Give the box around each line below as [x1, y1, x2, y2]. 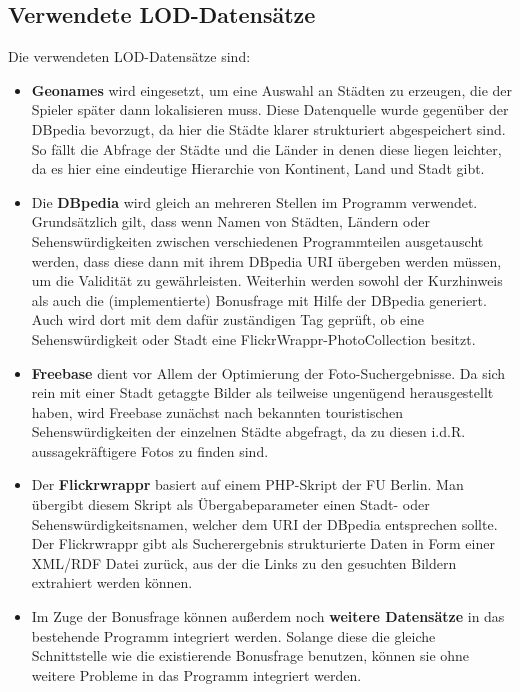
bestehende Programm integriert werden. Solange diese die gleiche [31, 625, 436, 646]
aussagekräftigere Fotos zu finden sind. [31, 440, 269, 461]
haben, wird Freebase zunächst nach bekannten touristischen [31, 401, 404, 422]
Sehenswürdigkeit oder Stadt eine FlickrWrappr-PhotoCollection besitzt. [31, 328, 476, 349]
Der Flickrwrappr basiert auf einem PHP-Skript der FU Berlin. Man [31, 474, 464, 495]
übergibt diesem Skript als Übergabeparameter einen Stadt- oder [31, 494, 430, 515]
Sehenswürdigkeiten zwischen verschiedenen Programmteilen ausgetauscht [31, 230, 484, 251]
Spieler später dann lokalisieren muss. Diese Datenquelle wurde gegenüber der [31, 99, 509, 120]
